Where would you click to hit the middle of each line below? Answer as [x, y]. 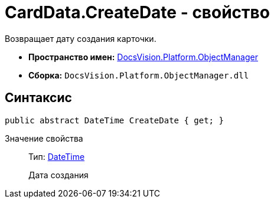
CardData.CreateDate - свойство [137, 12]
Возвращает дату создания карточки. [81, 38]
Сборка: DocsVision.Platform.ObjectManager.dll [139, 75]
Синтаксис [38, 98]
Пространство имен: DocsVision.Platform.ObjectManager [143, 57]
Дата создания [58, 175]
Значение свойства [44, 138]
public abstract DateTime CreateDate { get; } [114, 120]
